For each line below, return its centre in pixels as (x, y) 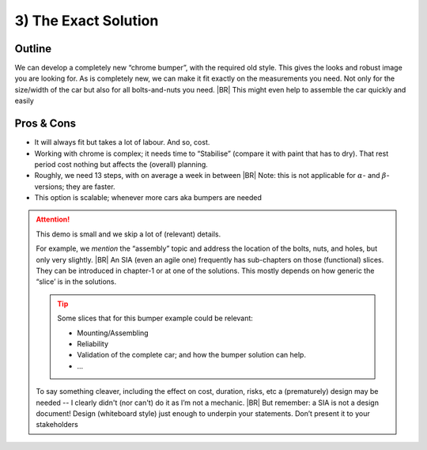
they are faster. (91, 187)
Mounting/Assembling (113, 333)
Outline (33, 49)
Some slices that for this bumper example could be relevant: (155, 318)
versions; (49, 187)
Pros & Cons (45, 124)
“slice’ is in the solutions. (76, 282)
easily (25, 101)
